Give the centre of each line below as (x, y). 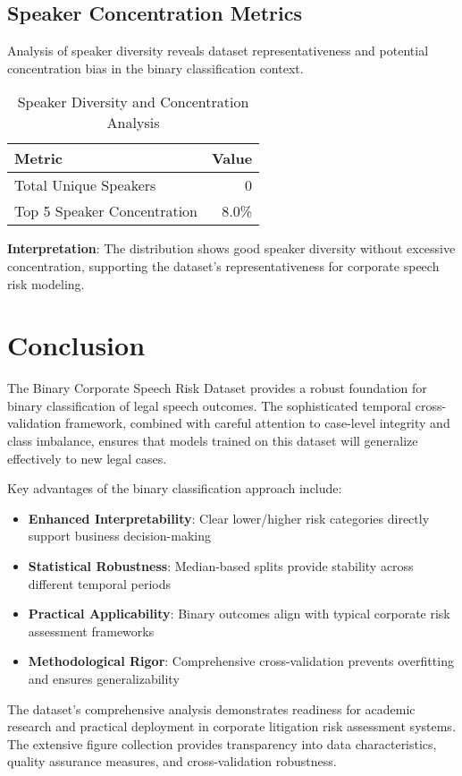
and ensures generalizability (104, 679)
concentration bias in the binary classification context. (155, 68)
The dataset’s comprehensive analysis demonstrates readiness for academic (211, 708)
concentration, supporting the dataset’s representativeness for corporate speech (223, 265)
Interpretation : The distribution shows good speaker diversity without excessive (231, 248)
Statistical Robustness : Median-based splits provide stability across (221, 566)
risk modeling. (46, 283)
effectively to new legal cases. (87, 458)
